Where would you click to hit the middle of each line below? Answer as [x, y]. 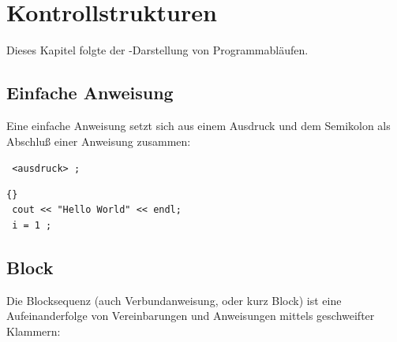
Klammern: [34, 331]
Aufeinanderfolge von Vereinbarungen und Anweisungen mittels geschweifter [191, 316]
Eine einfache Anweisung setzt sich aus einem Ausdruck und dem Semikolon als [198, 125]
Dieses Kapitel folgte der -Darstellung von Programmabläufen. [157, 50]
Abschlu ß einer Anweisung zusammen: [99, 141]
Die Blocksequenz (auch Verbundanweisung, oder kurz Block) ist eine [174, 300]
